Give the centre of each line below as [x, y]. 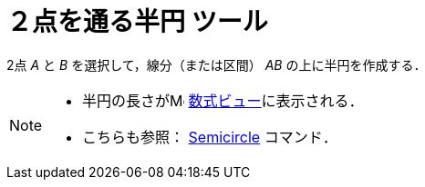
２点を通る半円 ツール [137, 22]
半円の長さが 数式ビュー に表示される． [223, 100]
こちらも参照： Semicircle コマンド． [210, 137]
